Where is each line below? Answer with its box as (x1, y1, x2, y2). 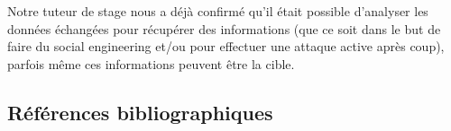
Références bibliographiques (7, 98, 273, 126)
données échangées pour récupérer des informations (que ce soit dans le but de (7, 19, 441, 38)
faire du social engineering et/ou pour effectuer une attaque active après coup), (7, 37, 445, 56)
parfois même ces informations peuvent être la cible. (7, 54, 295, 73)
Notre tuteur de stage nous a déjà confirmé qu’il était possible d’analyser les (7, 2, 428, 20)
